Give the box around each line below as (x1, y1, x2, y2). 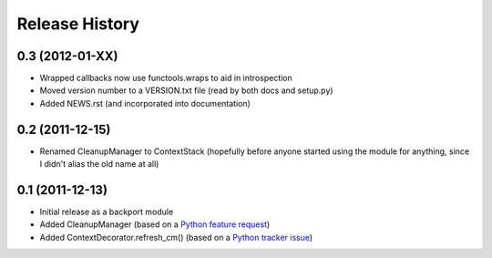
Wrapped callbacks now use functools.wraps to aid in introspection (39, 73, 293, 84)
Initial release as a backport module (39, 206, 174, 218)
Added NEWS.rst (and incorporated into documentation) (39, 98, 251, 108)
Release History (16, 14, 140, 34)
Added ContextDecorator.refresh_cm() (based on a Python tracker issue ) (39, 232, 313, 243)
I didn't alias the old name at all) (39, 159, 159, 170)
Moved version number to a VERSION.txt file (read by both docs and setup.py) (39, 85, 333, 96)
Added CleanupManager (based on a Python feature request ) (39, 219, 271, 230)
